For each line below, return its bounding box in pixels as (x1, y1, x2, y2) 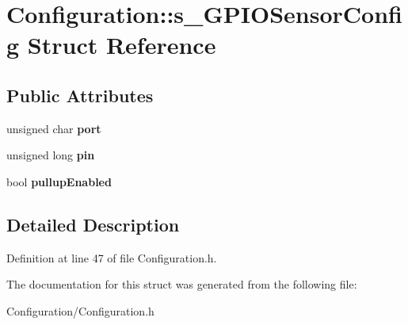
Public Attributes (6, 82, 154, 107)
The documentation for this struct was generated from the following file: (6, 276, 357, 292)
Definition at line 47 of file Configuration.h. (6, 249, 217, 266)
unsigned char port (6, 120, 101, 136)
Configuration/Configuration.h (6, 302, 154, 319)
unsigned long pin (6, 147, 95, 163)
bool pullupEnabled (6, 173, 112, 189)
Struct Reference (27, 29, 216, 61)
